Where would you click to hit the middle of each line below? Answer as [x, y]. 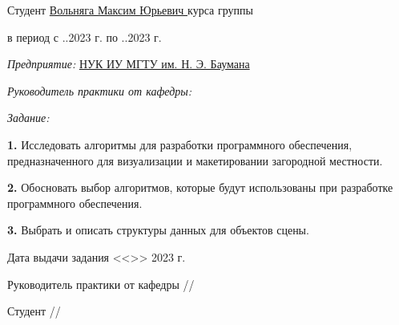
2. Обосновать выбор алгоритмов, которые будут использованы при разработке [200, 187]
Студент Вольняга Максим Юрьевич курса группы [130, 10]
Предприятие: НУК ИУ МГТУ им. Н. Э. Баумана [129, 64]
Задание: [28, 118]
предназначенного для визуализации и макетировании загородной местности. [195, 160]
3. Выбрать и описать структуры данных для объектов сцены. [158, 230]
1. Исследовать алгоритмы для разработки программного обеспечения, [180, 144]
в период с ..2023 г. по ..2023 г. [85, 37]
